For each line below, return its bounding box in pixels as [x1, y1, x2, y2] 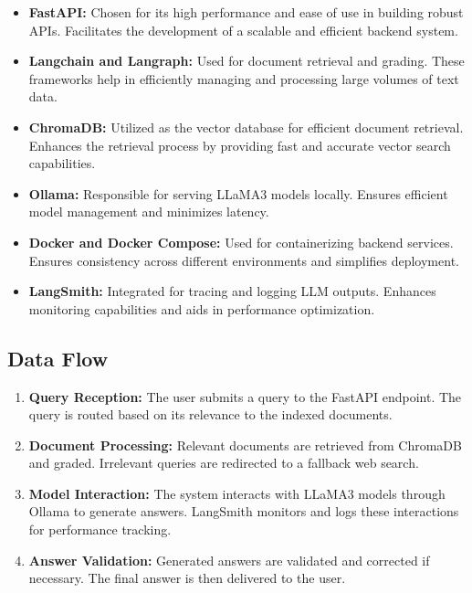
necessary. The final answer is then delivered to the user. [28, 568, 346, 588]
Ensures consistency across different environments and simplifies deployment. [28, 250, 459, 270]
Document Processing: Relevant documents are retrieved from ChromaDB [28, 435, 462, 454]
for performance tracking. [28, 520, 172, 539]
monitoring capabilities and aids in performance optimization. [28, 299, 375, 318]
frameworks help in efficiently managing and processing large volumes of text [28, 69, 459, 88]
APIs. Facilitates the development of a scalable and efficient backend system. [28, 20, 458, 39]
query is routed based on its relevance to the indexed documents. [28, 405, 393, 424]
